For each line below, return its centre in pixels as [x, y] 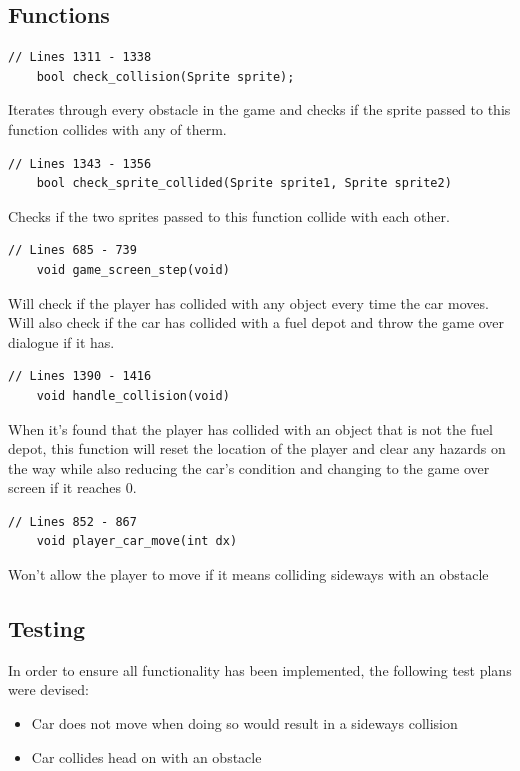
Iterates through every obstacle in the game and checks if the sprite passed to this [259, 109]
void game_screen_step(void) [133, 269]
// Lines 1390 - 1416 [80, 376]
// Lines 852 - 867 [72, 521]
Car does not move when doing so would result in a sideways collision [244, 723]
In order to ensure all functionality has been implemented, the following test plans [260, 669]
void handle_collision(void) [133, 395]
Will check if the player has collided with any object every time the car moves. [248, 302]
